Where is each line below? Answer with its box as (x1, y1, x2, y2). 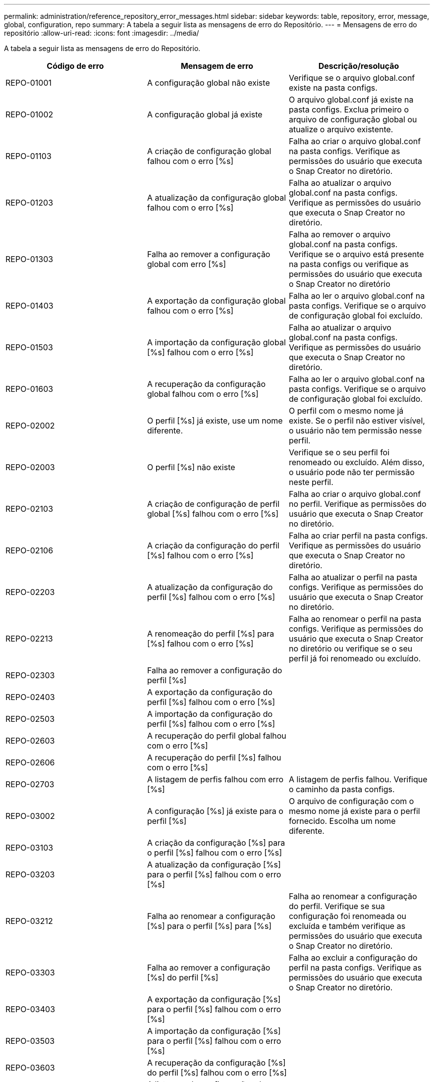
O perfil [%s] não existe (147, 462, 235, 472)
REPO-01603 (5, 384, 54, 394)
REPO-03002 (5, 811, 55, 821)
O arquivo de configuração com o (288, 796, 414, 806)
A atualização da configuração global (147, 193, 286, 203)
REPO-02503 (5, 714, 55, 724)
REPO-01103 (5, 151, 52, 161)
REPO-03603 (5, 1063, 55, 1073)
